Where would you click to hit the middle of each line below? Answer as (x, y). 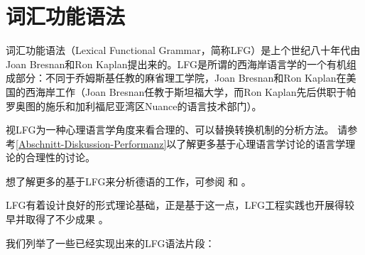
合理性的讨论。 (60, 157)
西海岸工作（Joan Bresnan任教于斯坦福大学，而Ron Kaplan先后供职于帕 (191, 91)
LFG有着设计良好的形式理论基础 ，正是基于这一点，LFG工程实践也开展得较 (180, 205)
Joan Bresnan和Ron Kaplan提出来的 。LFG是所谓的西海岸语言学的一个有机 (176, 64)
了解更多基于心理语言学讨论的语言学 (261, 143)
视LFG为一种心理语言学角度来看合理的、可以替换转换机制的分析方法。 (170, 130)
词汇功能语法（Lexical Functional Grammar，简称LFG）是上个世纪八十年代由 (183, 50)
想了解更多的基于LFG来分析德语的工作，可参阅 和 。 (129, 181)
